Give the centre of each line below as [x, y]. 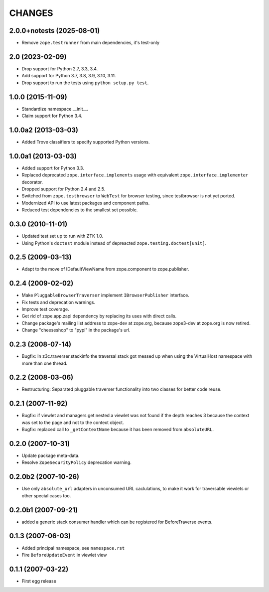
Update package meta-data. [51, 455]
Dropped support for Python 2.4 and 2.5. [64, 189]
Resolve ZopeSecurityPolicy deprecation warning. [76, 462]
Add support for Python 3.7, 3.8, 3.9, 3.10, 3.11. [69, 76]
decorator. [32, 182]
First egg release [39, 581]
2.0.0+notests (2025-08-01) [55, 31]
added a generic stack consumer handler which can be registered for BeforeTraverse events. [117, 522]
